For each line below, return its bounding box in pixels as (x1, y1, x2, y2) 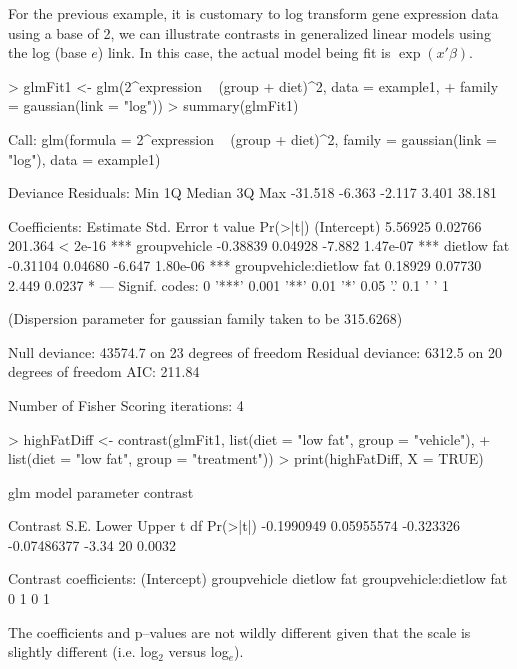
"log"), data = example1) (8, 148, 161, 169)
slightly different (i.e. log (8, 641, 159, 662)
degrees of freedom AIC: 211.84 (8, 361, 200, 382)
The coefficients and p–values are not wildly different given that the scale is (8, 621, 471, 642)
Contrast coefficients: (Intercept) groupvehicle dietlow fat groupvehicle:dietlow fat (8, 568, 508, 589)
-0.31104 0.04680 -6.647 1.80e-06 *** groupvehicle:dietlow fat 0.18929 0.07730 (8, 254, 482, 275)
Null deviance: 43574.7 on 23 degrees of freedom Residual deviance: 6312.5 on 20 (8, 341, 502, 362)
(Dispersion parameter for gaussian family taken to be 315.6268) (8, 308, 403, 329)
